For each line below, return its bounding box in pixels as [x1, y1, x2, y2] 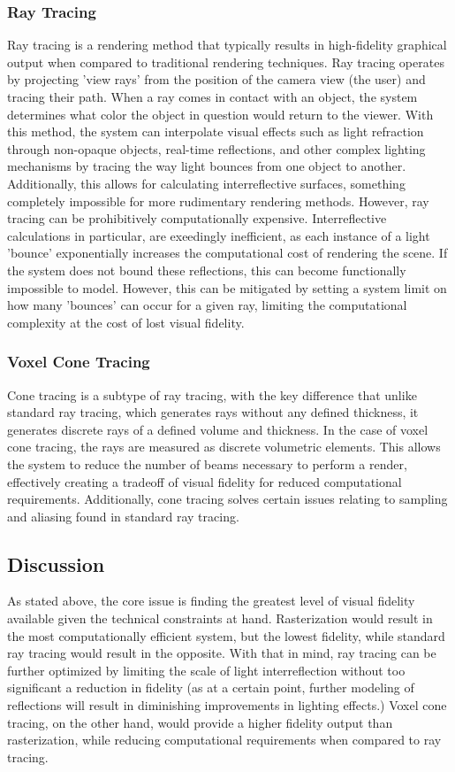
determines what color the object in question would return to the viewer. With [7, 104, 434, 123]
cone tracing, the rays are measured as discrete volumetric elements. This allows [7, 437, 441, 456]
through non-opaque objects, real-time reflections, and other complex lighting [7, 139, 426, 158]
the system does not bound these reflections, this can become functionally [7, 260, 406, 279]
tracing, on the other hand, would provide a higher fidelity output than [7, 713, 393, 731]
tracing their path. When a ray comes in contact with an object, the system [7, 88, 418, 105]
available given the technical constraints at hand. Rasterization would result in [7, 609, 433, 628]
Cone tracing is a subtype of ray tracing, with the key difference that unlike [7, 385, 417, 404]
